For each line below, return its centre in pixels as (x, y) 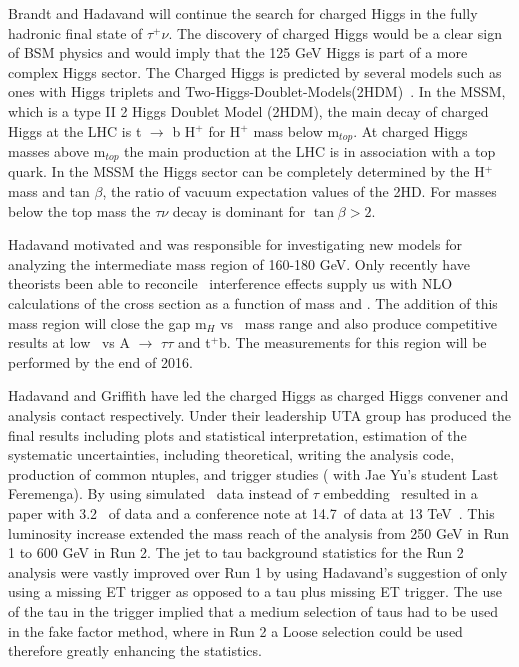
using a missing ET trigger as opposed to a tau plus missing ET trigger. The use (255, 591)
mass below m (296, 130)
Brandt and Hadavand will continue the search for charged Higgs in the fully (243, 13)
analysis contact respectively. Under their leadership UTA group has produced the (260, 415)
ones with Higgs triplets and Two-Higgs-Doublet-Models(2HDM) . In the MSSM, (257, 91)
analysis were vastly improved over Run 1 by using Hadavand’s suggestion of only (258, 571)
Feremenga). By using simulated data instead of (158, 493)
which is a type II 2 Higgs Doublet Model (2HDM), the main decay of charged (248, 110)
